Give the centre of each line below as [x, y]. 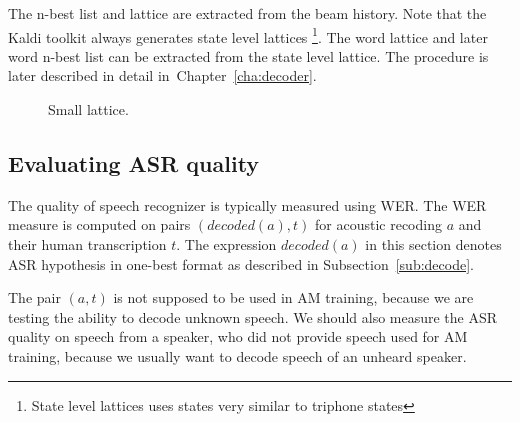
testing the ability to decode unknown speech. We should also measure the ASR [253, 316]
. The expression [226, 244]
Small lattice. [88, 109]
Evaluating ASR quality [134, 163]
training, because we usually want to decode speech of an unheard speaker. [237, 355]
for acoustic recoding [378, 224]
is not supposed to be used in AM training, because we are [293, 297]
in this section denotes [433, 244]
